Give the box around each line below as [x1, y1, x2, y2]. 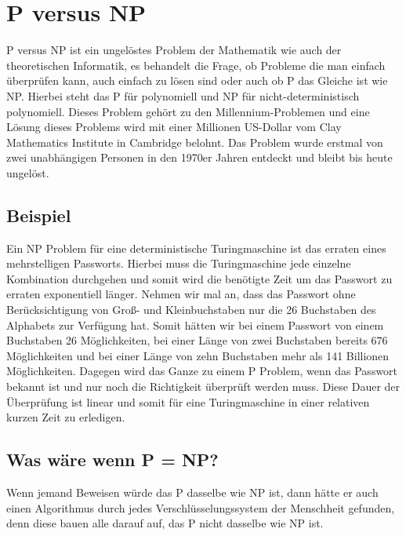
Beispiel [6, 202, 71, 227]
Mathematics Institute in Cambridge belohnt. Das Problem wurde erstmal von [6, 133, 383, 150]
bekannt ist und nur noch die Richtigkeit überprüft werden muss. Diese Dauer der [6, 378, 401, 395]
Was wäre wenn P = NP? [6, 447, 219, 472]
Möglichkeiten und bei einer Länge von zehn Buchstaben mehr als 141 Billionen [6, 347, 390, 363]
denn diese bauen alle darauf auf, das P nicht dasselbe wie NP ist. [6, 515, 324, 531]
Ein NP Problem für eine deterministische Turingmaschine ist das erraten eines [6, 239, 386, 256]
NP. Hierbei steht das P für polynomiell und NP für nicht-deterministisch [6, 87, 360, 104]
